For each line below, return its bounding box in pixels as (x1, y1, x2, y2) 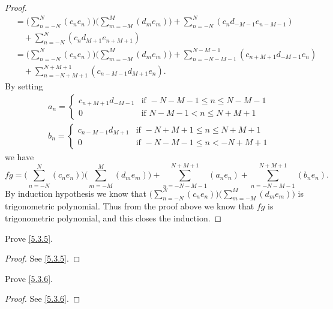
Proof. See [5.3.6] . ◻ (5, 292, 80, 305)
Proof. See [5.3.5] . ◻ (5, 252, 80, 265)
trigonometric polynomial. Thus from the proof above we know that (5, 200, 254, 212)
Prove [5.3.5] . (5, 232, 53, 244)
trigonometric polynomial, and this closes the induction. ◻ (5, 212, 222, 224)
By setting (5, 80, 43, 92)
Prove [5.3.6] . (5, 272, 53, 284)
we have (5, 150, 34, 163)
